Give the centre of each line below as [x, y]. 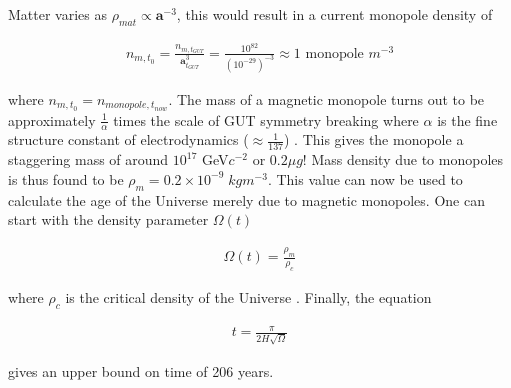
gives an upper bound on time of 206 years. [141, 371]
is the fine [467, 119]
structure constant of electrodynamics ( [128, 139]
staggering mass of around [88, 159]
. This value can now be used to [365, 178]
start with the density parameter [108, 219]
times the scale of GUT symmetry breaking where [266, 119]
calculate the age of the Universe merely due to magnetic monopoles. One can [246, 199]
